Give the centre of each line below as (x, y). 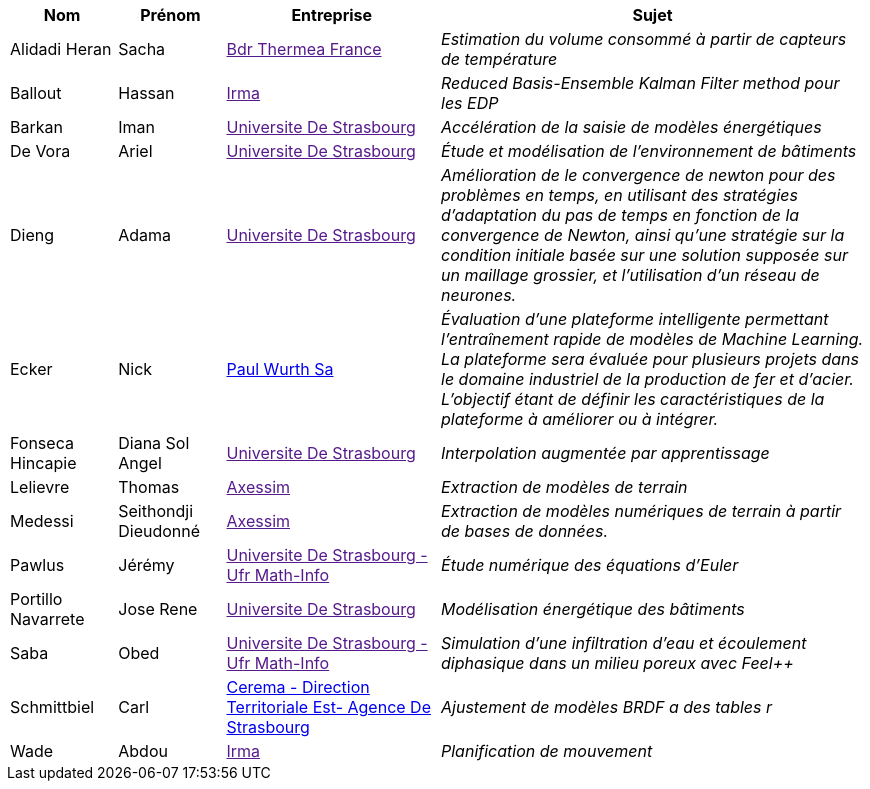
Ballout (36, 93)
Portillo (36, 599)
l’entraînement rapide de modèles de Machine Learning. (652, 339)
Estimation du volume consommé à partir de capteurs (644, 39)
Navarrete (47, 619)
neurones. (479, 295)
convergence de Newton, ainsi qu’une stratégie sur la (643, 235)
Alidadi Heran (61, 49)
